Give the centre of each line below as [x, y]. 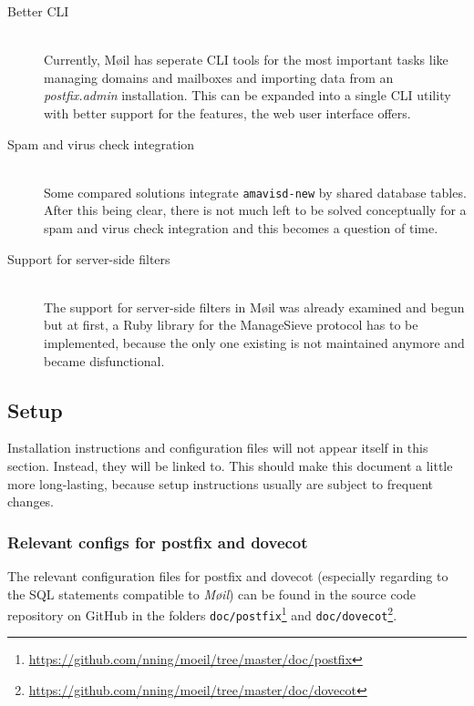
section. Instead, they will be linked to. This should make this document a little [230, 465]
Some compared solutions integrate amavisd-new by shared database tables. [255, 192]
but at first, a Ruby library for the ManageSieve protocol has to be [231, 325]
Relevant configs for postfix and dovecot [158, 542]
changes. [31, 501]
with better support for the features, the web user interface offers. [227, 113]
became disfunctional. [104, 360]
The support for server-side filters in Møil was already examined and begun [254, 307]
